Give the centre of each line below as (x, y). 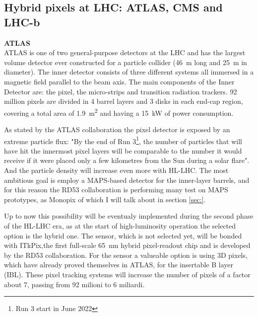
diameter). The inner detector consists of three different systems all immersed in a (129, 72)
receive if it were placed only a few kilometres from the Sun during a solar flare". (127, 160)
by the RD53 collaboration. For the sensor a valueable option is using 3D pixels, (126, 255)
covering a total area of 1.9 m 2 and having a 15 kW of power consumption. (119, 112)
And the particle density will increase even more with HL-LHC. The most (116, 170)
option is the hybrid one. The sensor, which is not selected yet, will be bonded (123, 235)
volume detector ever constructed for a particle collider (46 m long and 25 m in (126, 62)
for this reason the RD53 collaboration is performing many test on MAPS (116, 190)
